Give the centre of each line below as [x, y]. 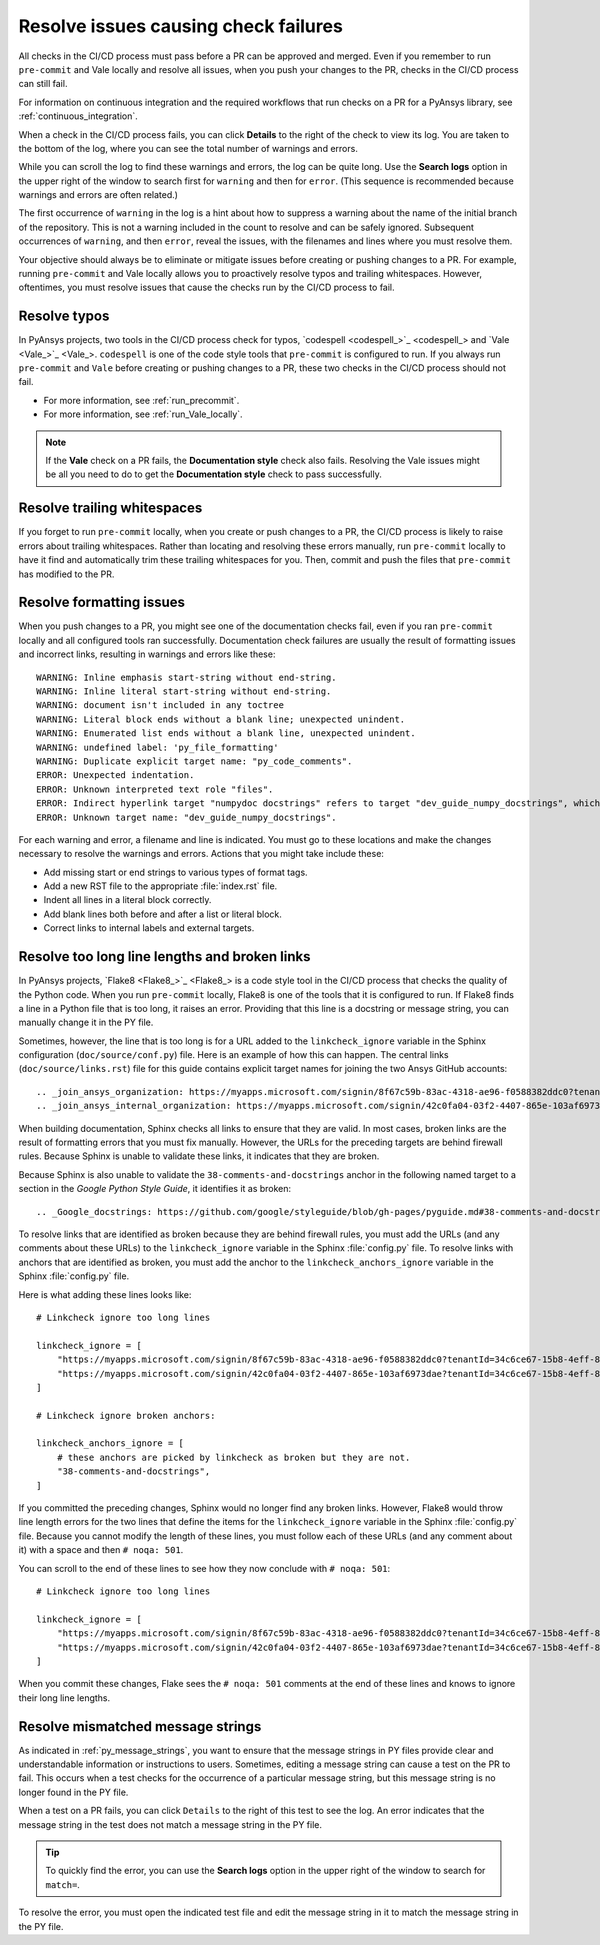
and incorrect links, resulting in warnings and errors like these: [147, 654]
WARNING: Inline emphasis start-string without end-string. [186, 677]
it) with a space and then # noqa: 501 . [101, 1550]
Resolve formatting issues [101, 602]
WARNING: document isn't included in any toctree [160, 705]
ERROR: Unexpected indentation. [115, 775]
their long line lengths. [64, 1697]
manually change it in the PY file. [86, 1022]
